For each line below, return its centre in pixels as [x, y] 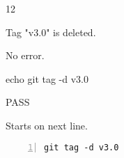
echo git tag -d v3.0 [47, 78]
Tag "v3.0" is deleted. [51, 32]
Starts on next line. [47, 125]
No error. [25, 55]
